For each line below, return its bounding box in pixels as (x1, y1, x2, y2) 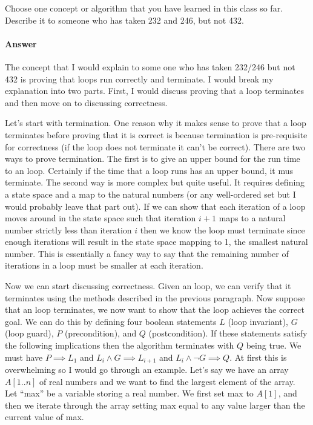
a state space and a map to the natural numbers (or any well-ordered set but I (5, 187, 296, 200)
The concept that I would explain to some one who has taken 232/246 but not (5, 60, 295, 73)
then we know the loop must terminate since (140, 223, 305, 236)
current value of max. (5, 410, 84, 423)
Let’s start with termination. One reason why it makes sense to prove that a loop (5, 116, 306, 129)
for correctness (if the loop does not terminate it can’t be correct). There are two (5, 140, 306, 153)
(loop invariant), (228, 315, 289, 327)
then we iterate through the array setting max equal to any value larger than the (5, 398, 305, 411)
